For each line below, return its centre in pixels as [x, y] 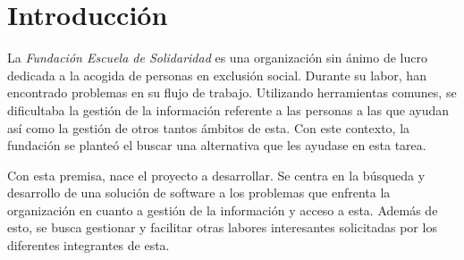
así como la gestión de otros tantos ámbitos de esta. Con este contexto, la [209, 127]
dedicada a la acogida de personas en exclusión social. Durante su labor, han [217, 75]
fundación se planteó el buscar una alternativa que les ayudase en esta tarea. [217, 145]
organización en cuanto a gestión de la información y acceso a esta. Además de [223, 210]
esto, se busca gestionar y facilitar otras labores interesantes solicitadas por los [222, 227]
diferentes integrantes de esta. [89, 245]
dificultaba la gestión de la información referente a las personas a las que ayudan [228, 109]
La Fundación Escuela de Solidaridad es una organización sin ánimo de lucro [217, 58]
